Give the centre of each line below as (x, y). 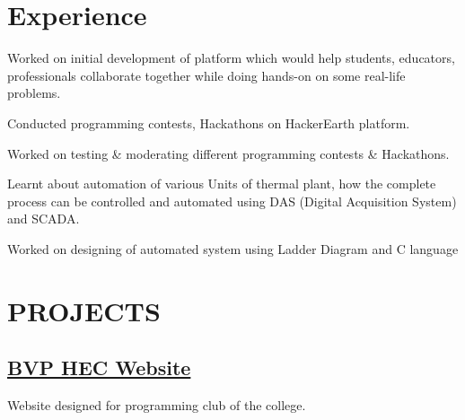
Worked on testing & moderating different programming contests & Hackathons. (228, 153)
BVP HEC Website (99, 367)
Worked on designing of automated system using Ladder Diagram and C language (233, 248)
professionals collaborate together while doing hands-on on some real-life (206, 75)
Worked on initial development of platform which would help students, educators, (231, 58)
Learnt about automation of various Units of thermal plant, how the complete (222, 184)
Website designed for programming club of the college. (157, 405)
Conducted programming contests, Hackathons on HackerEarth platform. (209, 122)
